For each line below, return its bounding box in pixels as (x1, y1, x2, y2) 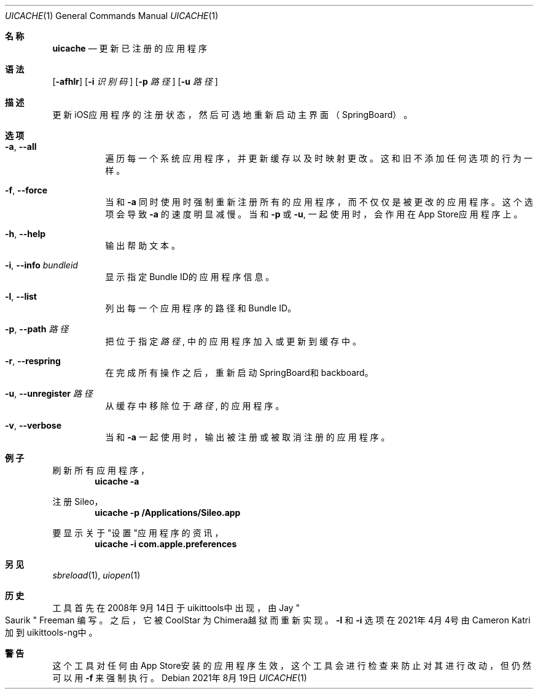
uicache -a (95, 476, 139, 486)
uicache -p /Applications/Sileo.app (95, 507, 241, 518)
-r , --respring (5, 356, 61, 366)
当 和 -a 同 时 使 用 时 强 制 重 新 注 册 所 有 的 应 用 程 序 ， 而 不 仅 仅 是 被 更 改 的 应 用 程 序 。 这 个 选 (105, 197, 533, 207)
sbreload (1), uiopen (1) (52, 570, 141, 580)
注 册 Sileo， (52, 496, 103, 507)
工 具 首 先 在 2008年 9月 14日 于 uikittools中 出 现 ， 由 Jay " (52, 602, 300, 613)
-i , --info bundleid (5, 260, 78, 270)
